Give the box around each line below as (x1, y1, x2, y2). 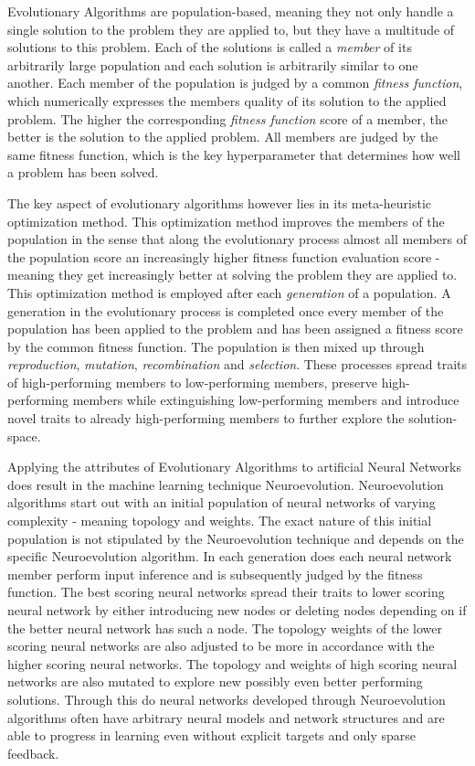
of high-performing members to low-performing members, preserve (7, 372, 377, 391)
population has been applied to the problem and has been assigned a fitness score (7, 319, 463, 338)
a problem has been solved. (7, 163, 159, 182)
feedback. (7, 743, 59, 762)
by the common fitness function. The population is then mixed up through (7, 336, 425, 356)
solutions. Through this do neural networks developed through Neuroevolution (7, 689, 446, 708)
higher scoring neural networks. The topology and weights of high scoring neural (7, 654, 458, 673)
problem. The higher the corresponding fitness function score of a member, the (7, 109, 448, 128)
